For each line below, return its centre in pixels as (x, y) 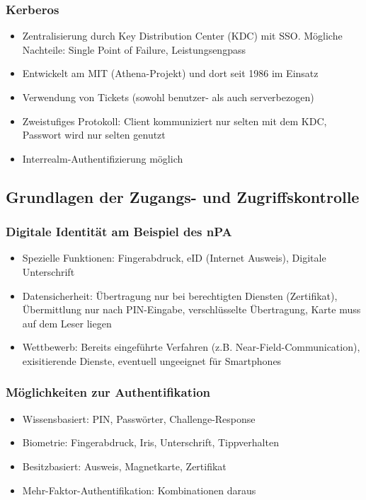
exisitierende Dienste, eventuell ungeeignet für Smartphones (152, 360)
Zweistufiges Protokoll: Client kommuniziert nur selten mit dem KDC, (175, 121)
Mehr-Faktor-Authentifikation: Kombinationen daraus (139, 490)
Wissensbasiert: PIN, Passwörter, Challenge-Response (139, 418)
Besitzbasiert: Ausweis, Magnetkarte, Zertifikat (124, 466)
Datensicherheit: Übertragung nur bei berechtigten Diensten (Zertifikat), (180, 295)
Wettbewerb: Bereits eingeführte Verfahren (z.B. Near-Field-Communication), (191, 347)
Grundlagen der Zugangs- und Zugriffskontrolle (183, 196)
